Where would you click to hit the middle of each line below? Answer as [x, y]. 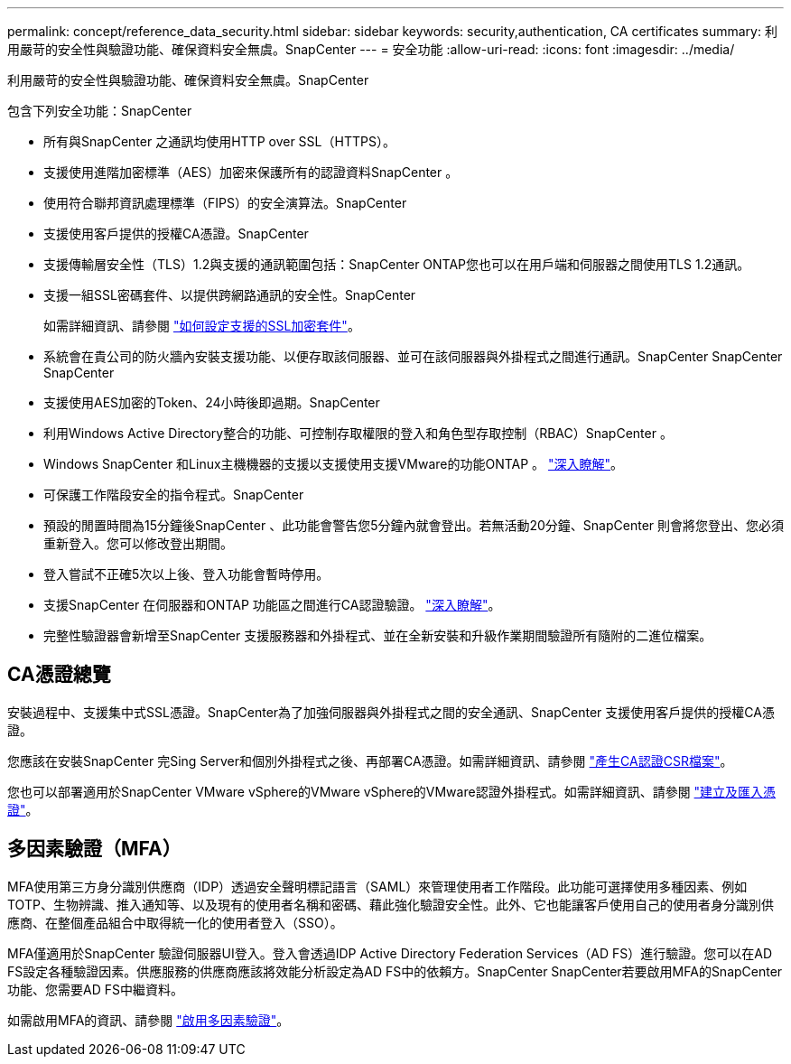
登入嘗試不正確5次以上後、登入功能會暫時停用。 [186, 574]
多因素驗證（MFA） [94, 849]
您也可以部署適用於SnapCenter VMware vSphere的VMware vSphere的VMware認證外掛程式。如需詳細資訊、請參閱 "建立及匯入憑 [392, 791]
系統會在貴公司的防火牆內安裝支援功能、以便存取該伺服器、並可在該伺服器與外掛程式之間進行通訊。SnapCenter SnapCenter [413, 356]
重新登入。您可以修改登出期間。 [138, 543]
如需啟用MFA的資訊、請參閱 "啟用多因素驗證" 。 [149, 1020]
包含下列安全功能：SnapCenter [100, 111]
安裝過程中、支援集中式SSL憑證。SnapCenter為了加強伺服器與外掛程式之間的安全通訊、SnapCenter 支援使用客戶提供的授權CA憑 [391, 712]
